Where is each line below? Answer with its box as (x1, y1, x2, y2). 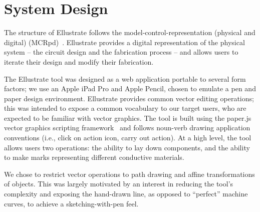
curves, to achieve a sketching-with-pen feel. (4, 198, 139, 208)
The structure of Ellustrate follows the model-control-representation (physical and (4, 27, 255, 38)
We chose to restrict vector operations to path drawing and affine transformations (4, 168, 255, 179)
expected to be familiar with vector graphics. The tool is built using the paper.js (4, 112, 251, 123)
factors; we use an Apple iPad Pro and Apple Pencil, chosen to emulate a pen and (4, 83, 256, 94)
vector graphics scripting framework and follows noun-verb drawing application (4, 122, 250, 133)
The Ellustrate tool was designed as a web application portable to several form (4, 73, 246, 84)
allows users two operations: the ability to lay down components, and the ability (4, 142, 250, 152)
